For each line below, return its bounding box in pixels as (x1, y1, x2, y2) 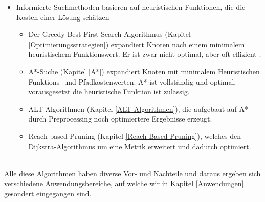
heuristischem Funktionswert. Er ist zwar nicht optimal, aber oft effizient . (28, 49, 261, 59)
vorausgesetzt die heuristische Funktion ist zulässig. (28, 86, 190, 97)
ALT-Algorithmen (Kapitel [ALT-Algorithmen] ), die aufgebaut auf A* (28, 103, 249, 114)
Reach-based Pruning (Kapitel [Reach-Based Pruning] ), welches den (28, 130, 241, 141)
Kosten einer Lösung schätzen (16, 11, 109, 22)
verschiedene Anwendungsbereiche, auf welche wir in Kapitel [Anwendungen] (4, 178, 244, 189)
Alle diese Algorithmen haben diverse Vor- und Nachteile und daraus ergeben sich (4, 168, 261, 178)
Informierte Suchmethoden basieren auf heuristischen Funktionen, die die (16, 2, 246, 12)
